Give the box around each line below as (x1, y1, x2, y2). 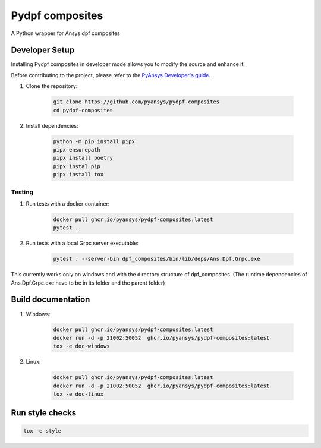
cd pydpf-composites (53, 107, 113, 113)
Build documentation (11, 295, 90, 305)
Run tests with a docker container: (26, 200, 110, 207)
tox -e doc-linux (53, 391, 104, 397)
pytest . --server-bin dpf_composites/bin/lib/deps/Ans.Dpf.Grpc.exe (53, 255, 260, 263)
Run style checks (11, 408, 77, 418)
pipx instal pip (53, 163, 101, 169)
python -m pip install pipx (53, 138, 135, 145)
